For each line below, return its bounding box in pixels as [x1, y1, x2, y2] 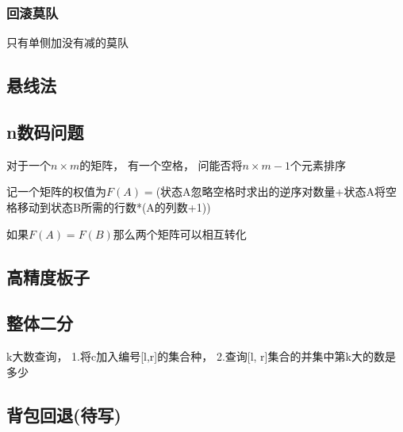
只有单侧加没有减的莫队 [6, 34, 129, 51]
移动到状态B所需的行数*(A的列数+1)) [17, 198, 211, 215]
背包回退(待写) [6, 402, 121, 426]
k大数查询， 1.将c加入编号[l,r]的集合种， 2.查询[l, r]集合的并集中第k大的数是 [6, 348, 396, 365]
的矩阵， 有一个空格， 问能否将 [79, 156, 243, 173]
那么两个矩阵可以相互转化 [113, 225, 247, 242]
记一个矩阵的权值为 [6, 183, 106, 200]
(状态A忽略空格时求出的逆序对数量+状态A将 [155, 183, 386, 200]
